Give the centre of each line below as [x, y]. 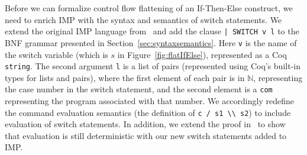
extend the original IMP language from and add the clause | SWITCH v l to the [152, 31]
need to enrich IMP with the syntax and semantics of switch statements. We [143, 19]
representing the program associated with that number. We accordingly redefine [149, 101]
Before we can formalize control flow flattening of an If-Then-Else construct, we [149, 8]
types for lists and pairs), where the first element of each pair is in [125, 77]
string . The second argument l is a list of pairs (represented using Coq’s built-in [153, 66]
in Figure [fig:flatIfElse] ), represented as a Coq [202, 54]
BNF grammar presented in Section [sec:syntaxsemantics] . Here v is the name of [151, 42]
